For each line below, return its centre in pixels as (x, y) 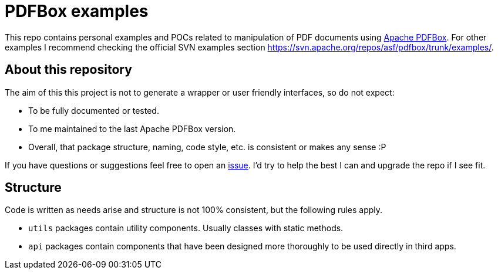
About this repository (68, 70)
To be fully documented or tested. (94, 110)
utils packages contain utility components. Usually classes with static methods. (186, 228)
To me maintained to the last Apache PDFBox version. (132, 128)
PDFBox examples (77, 11)
